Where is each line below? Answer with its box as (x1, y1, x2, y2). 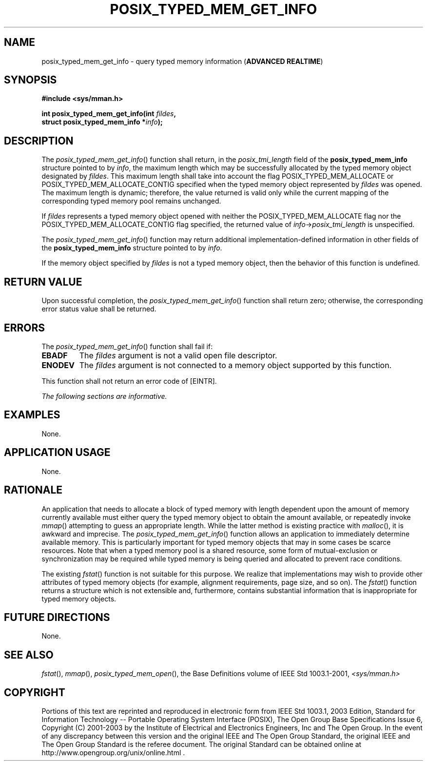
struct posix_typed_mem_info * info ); (41, 118, 163, 126)
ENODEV (41, 360, 75, 370)
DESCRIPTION (4, 134, 74, 147)
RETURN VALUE (4, 275, 82, 288)
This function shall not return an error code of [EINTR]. (41, 376, 217, 385)
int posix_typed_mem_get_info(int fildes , (41, 109, 176, 118)
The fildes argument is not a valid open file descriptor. (79, 350, 277, 360)
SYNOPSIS (4, 74, 57, 86)
